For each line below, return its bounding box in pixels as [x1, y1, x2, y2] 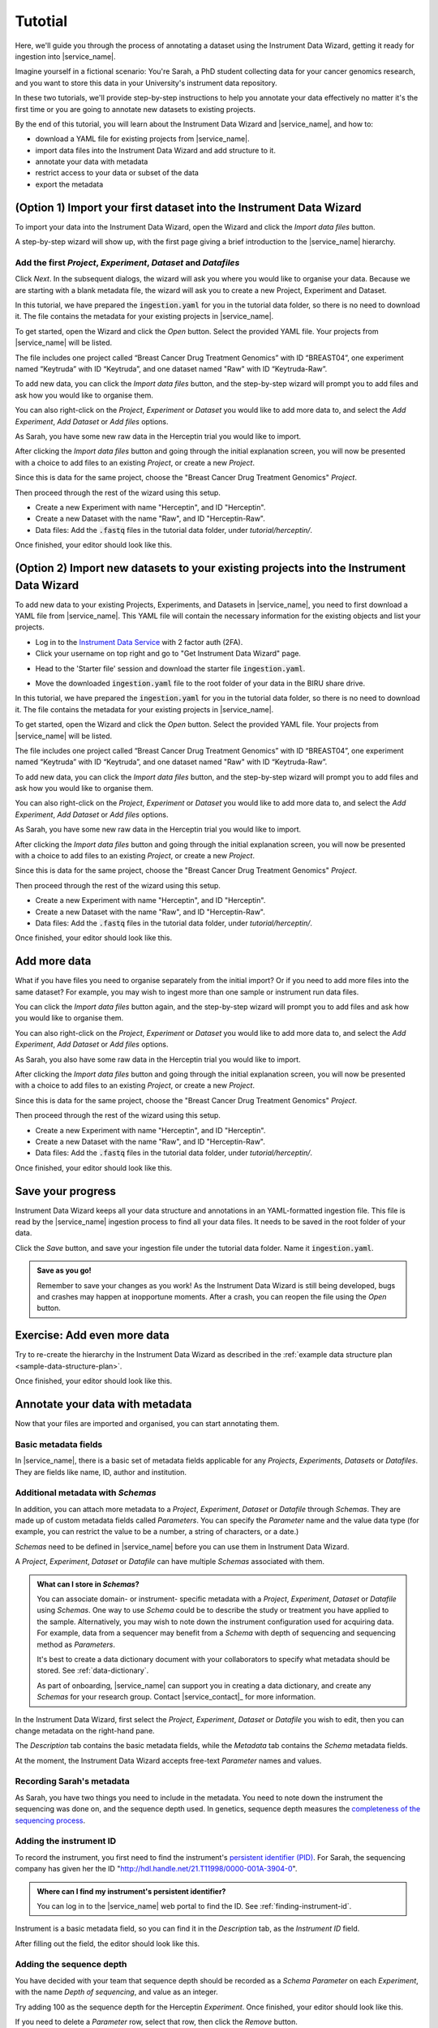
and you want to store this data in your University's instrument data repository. [15, 78, 277, 88]
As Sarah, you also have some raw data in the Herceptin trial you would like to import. [15, 1055, 301, 1064]
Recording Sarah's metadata [15, 1776, 130, 1787]
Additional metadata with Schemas [15, 1487, 157, 1498]
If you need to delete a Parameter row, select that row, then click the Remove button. [15, 2017, 298, 2026]
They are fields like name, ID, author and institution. [15, 1467, 187, 1476]
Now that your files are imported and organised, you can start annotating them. [15, 1418, 280, 1428]
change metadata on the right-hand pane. [15, 1725, 155, 1735]
